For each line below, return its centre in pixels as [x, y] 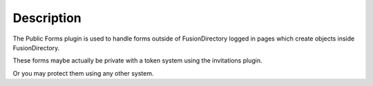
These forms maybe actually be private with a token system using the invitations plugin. [137, 61]
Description [47, 18]
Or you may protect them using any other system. [83, 73]
